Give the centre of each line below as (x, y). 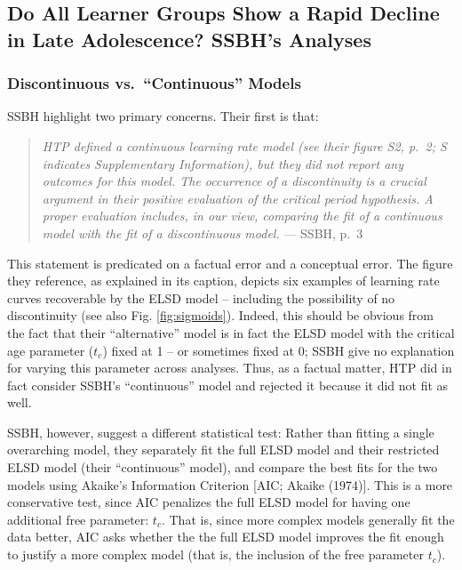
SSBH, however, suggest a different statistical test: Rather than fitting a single (221, 432)
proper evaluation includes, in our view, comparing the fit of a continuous (242, 216)
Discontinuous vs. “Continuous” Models (154, 83)
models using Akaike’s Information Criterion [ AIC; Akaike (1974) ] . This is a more (230, 484)
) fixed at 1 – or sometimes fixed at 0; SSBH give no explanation (279, 350)
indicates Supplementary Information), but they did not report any (223, 163)
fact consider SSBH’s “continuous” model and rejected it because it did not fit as (228, 385)
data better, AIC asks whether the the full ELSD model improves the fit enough (226, 537)
